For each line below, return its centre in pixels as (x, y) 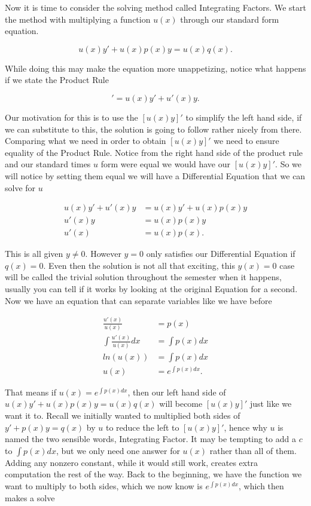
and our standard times (48, 164)
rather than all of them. (253, 450)
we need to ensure (246, 141)
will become (181, 404)
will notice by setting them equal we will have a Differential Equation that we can (155, 175)
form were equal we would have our (166, 164)
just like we (271, 404)
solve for (20, 187)
